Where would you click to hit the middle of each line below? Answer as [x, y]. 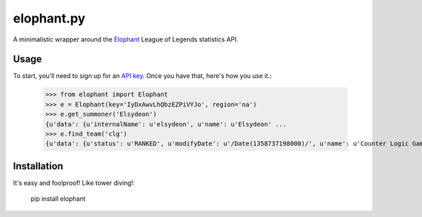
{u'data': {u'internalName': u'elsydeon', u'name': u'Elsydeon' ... [166, 124]
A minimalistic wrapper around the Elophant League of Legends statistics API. [126, 39]
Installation [38, 166]
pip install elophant [58, 199]
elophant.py [49, 18]
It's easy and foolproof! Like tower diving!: [74, 183]
